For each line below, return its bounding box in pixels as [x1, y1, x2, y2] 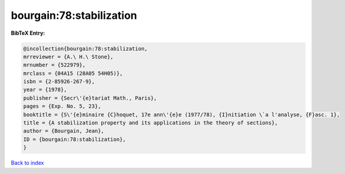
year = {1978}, [23, 86, 67, 93]
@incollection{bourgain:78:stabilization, [23, 45, 148, 52]
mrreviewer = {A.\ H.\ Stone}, [23, 53, 114, 60]
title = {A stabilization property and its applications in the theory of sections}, [23, 120, 278, 126]
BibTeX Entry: [11, 29, 45, 37]
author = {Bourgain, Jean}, [23, 127, 104, 134]
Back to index [11, 159, 44, 166]
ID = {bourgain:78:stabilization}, [23, 136, 126, 143]
